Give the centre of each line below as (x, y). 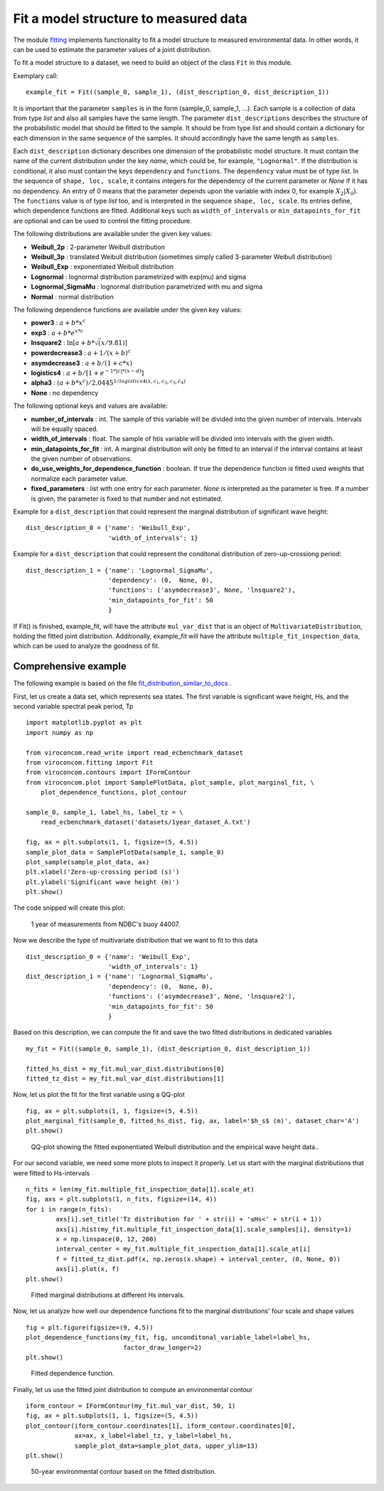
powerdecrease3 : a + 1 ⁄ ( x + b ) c (81, 352)
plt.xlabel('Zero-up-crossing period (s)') (103, 872)
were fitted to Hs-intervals (52, 1173)
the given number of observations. (81, 459)
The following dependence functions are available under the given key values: (128, 309)
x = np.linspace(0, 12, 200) (107, 1239)
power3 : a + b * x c (58, 322)
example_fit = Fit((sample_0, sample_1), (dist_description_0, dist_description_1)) (178, 92)
